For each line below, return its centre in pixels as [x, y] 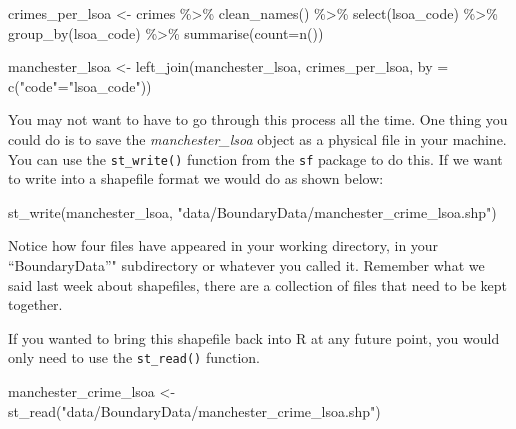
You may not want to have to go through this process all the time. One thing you [258, 119]
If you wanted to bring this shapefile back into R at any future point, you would [254, 337]
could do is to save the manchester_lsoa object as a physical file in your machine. [257, 138]
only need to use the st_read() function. [134, 357]
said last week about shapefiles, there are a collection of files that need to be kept [257, 284]
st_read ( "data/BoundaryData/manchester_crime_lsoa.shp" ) [194, 410]
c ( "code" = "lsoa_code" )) [80, 85]
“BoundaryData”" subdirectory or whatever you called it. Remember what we [246, 265]
